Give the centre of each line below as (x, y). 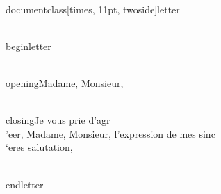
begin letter (28, 46)
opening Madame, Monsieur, (65, 82)
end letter (25, 184)
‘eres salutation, (39, 147)
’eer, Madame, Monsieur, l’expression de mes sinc (110, 133)
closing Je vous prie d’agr (58, 120)
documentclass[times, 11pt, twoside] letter (93, 9)
